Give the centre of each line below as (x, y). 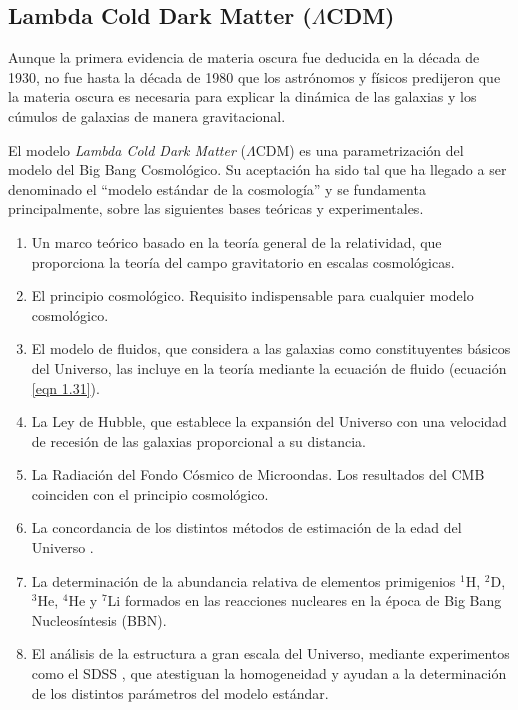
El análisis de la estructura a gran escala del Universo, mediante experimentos (270, 653)
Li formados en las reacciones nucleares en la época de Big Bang (304, 600)
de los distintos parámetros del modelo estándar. (180, 692)
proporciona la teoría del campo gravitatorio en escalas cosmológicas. (243, 261)
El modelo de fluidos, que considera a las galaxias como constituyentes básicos (271, 348)
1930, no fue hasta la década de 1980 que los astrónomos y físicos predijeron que (254, 76)
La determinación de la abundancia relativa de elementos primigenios (243, 580)
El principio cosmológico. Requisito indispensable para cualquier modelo (252, 295)
